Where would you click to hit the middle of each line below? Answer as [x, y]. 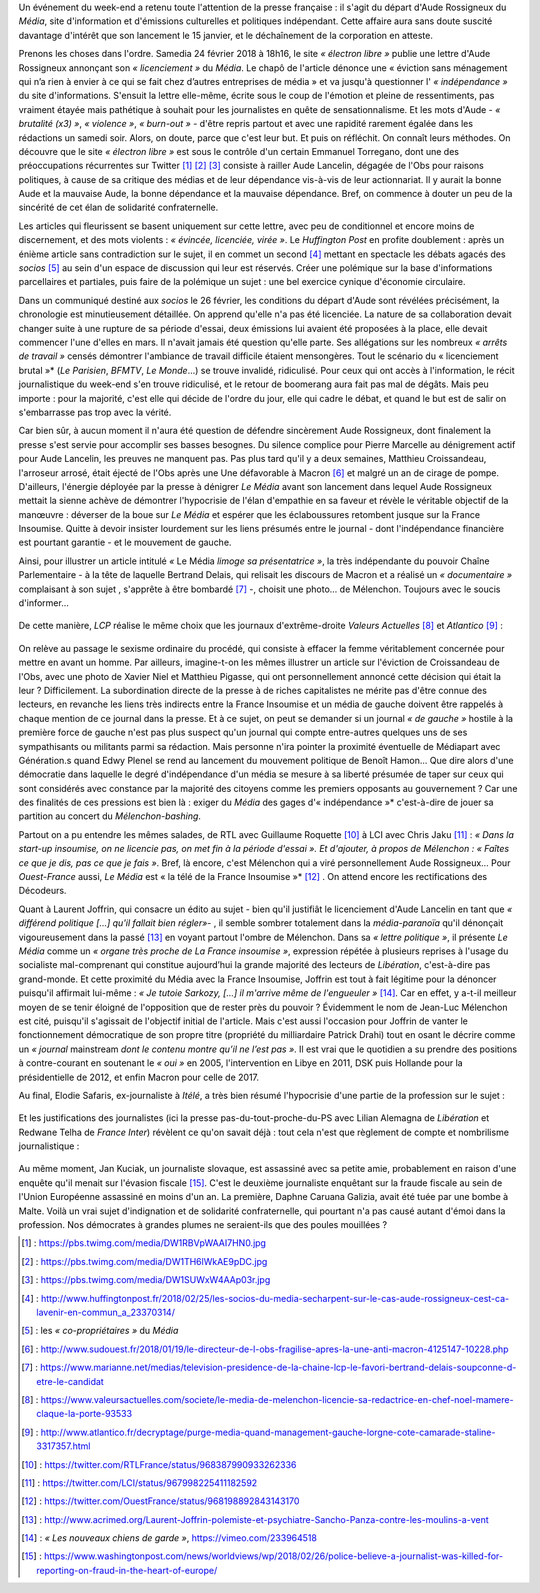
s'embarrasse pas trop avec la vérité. [95, 412]
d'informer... [44, 603]
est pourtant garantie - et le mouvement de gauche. [125, 542]
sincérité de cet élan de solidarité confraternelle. [118, 207]
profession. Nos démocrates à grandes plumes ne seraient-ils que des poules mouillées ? [203, 1225]
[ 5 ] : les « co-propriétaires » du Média [100, 1331]
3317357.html [63, 1446]
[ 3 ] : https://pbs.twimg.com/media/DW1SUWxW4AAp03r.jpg [146, 1280]
